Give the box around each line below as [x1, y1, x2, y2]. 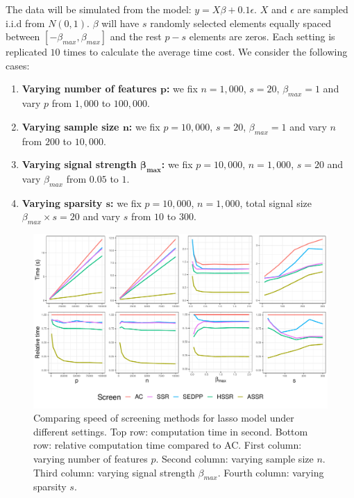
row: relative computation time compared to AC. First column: [33, 438, 302, 452]
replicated [6, 44, 47, 59]
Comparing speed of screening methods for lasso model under [33, 410, 294, 425]
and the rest [110, 29, 162, 44]
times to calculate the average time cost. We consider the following [63, 44, 348, 59]
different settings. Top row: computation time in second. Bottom [33, 424, 308, 438]
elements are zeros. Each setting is [189, 29, 335, 44]
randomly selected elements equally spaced [150, 15, 331, 30]
